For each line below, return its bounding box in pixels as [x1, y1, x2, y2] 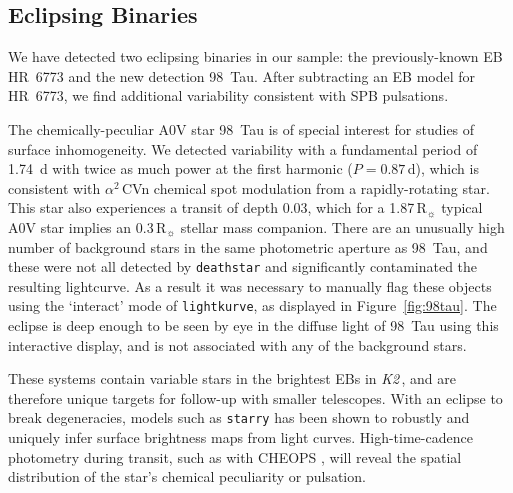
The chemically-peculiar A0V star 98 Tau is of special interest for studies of [8, 118, 475, 139]
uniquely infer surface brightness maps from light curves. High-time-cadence [8, 427, 473, 448]
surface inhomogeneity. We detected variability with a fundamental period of [8, 138, 478, 159]
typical [441, 197, 483, 218]
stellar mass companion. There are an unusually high [180, 216, 505, 237]
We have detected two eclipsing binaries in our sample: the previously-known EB [8, 46, 503, 67]
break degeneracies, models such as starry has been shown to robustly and [8, 407, 470, 428]
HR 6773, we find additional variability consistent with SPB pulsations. [8, 85, 449, 106]
